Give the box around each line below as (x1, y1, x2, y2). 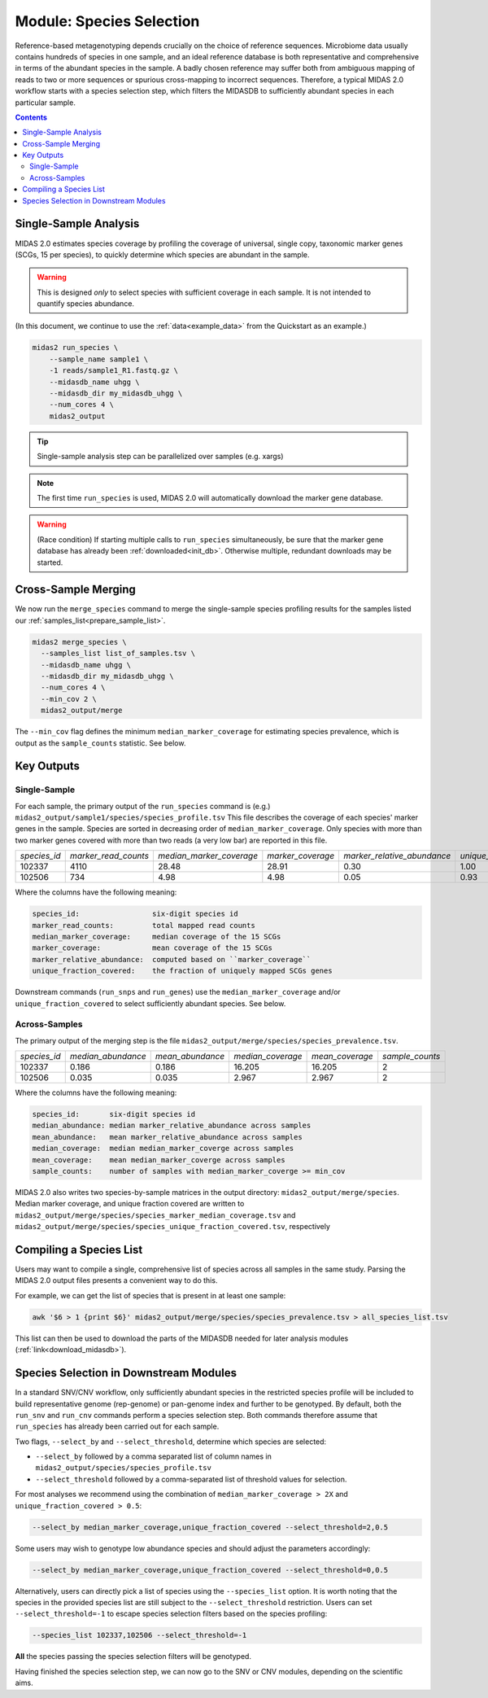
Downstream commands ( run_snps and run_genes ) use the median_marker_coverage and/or (15, 987, 341, 997)
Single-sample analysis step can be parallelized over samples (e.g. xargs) (37, 452, 284, 462)
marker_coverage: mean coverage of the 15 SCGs (32, 943, 272, 952)
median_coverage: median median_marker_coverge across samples (32, 1144, 294, 1153)
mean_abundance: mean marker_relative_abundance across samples (32, 1132, 303, 1141)
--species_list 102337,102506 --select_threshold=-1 (32, 1630, 247, 1640)
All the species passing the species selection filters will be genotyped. (15, 1652, 252, 1661)
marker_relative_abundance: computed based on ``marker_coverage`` (32, 955, 312, 964)
